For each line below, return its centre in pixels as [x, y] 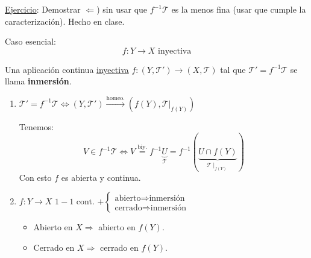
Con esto [35, 177]
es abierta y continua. [101, 177]
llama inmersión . [38, 81]
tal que [233, 69]
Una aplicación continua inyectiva [67, 69]
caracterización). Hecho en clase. [65, 21]
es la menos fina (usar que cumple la [239, 9]
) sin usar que [122, 9]
